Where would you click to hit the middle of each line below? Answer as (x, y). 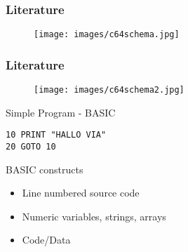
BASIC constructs (45, 169)
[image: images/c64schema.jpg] (107, 35)
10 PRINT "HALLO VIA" (56, 135)
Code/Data (46, 240)
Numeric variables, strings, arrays (94, 216)
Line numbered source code (81, 193)
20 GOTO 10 (31, 147)
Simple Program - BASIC (61, 112)
